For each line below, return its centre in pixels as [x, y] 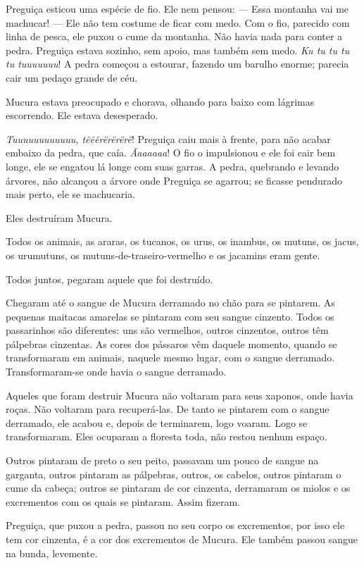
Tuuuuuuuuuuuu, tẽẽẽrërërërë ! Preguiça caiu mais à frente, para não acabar [168, 138]
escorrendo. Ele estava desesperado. [82, 115]
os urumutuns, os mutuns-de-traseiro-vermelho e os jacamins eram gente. [163, 255]
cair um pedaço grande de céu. [72, 77]
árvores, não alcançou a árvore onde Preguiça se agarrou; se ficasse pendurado [174, 180]
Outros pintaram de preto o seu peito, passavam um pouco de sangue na [162, 460]
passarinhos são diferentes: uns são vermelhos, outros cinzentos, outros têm [167, 330]
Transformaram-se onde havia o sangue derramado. [116, 372]
